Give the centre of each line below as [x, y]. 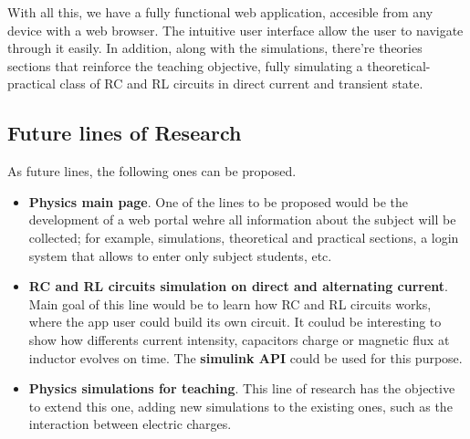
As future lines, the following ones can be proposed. [152, 171]
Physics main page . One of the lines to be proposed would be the [218, 201]
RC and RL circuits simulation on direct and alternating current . [239, 286]
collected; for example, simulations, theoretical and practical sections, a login [244, 237]
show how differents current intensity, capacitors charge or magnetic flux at [239, 339]
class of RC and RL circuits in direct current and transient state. [241, 84]
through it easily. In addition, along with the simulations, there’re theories [215, 48]
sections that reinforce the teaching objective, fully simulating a [185, 65]
